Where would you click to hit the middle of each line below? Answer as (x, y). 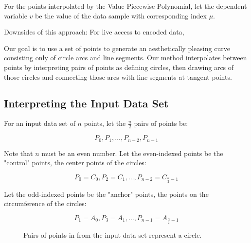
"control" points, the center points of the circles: (75, 163)
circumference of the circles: (45, 203)
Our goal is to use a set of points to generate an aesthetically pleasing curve (117, 48)
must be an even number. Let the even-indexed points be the (132, 153)
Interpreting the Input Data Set (86, 103)
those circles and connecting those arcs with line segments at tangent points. (118, 77)
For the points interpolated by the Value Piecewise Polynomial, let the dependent (125, 6)
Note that (18, 153)
